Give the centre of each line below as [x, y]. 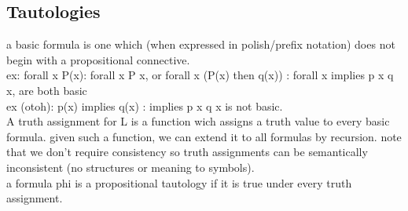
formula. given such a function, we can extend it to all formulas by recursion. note [204, 136]
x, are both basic [47, 90]
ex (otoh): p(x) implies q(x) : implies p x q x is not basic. [145, 105]
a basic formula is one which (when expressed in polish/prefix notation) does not [201, 44]
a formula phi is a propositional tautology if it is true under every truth [179, 182]
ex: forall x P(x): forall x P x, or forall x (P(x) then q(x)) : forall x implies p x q [200, 75]
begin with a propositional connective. [98, 59]
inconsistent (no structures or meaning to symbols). [130, 167]
